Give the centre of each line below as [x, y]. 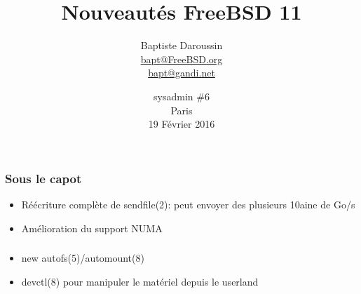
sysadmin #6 [182, 96]
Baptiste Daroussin [182, 45]
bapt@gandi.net [182, 73]
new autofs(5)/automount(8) [83, 258]
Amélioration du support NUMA [92, 228]
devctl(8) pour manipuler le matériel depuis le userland [140, 281]
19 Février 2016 [182, 124]
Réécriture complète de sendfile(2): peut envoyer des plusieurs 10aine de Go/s [188, 204]
